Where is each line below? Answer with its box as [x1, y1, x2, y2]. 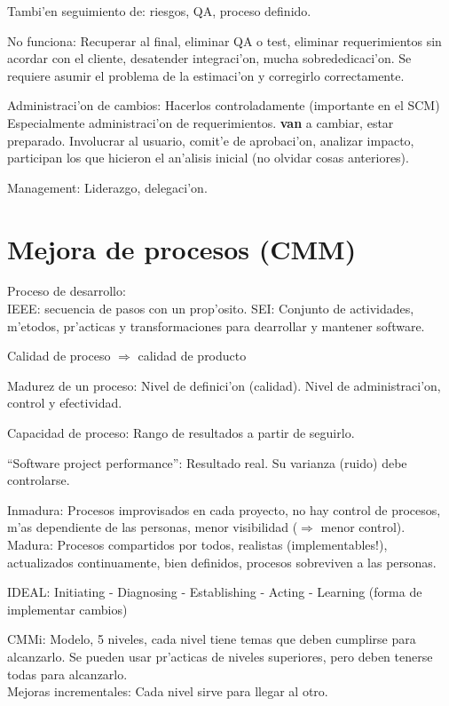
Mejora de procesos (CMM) [7, 230, 357, 266]
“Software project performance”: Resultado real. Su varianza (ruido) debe [7, 453, 407, 472]
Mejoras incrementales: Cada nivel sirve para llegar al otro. [7, 682, 328, 701]
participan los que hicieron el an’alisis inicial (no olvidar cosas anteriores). [7, 148, 409, 167]
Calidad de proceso [7, 346, 111, 365]
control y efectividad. [7, 393, 122, 412]
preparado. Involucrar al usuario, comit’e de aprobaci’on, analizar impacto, [7, 131, 414, 149]
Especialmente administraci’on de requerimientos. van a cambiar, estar [7, 113, 394, 131]
